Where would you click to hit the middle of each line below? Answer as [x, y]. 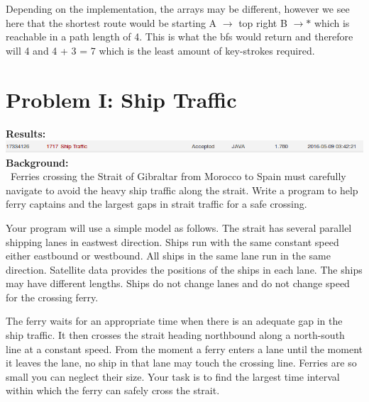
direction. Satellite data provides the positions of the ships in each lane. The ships [184, 269]
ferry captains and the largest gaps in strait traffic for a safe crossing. [156, 204]
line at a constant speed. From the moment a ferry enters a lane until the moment [184, 348]
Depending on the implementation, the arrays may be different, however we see [178, 9]
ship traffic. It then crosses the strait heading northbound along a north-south [175, 335]
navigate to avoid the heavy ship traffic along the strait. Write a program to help [182, 190]
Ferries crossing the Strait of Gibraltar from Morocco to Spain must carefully [178, 176]
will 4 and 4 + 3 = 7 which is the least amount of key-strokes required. [160, 50]
